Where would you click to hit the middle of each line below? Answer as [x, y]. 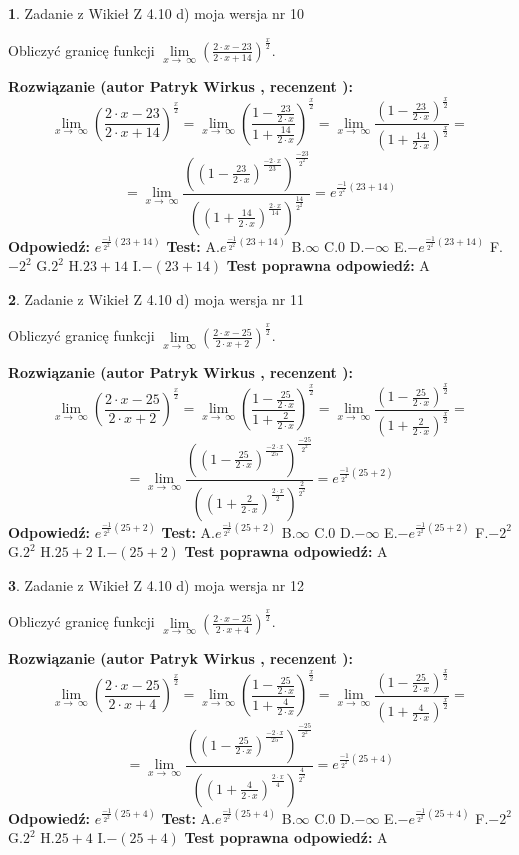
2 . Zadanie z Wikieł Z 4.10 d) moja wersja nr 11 [156, 298]
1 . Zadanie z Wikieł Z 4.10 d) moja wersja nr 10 [156, 13]
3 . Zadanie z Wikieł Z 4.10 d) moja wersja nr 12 [156, 584]
